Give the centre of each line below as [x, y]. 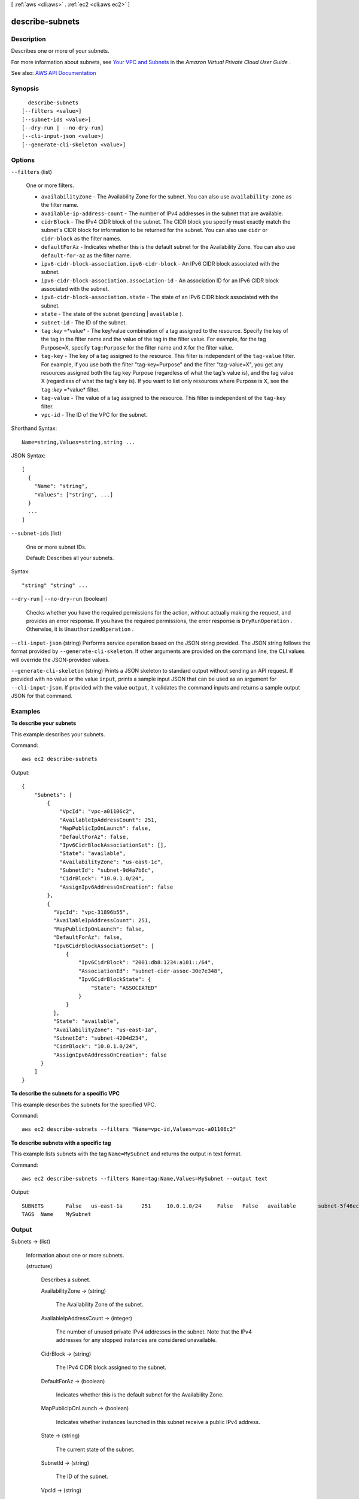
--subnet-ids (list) [36, 533]
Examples [26, 711]
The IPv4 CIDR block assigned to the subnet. [111, 1368]
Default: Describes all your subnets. [70, 558]
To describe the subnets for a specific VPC [65, 1094]
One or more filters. [50, 185]
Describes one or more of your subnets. [60, 51]
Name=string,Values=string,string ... [79, 442]
